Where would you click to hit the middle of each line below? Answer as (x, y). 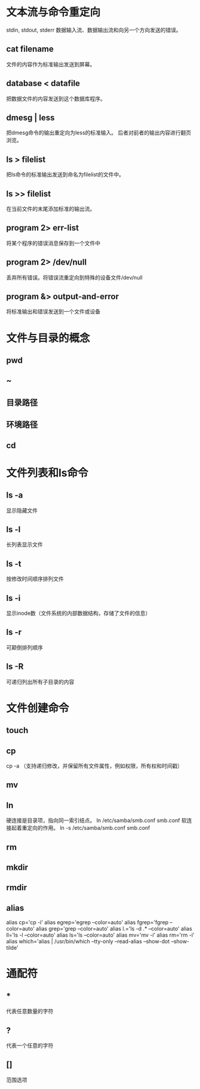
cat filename (30, 49)
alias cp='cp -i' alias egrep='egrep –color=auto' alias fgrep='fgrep (87, 922)
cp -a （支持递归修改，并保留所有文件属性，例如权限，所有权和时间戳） (95, 766)
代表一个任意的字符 (30, 1045)
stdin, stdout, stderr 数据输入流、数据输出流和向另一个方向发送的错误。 (94, 30)
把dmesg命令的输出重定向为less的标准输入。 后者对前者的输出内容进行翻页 (99, 133)
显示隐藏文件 (22, 510)
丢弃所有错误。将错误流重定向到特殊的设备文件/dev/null (74, 277)
